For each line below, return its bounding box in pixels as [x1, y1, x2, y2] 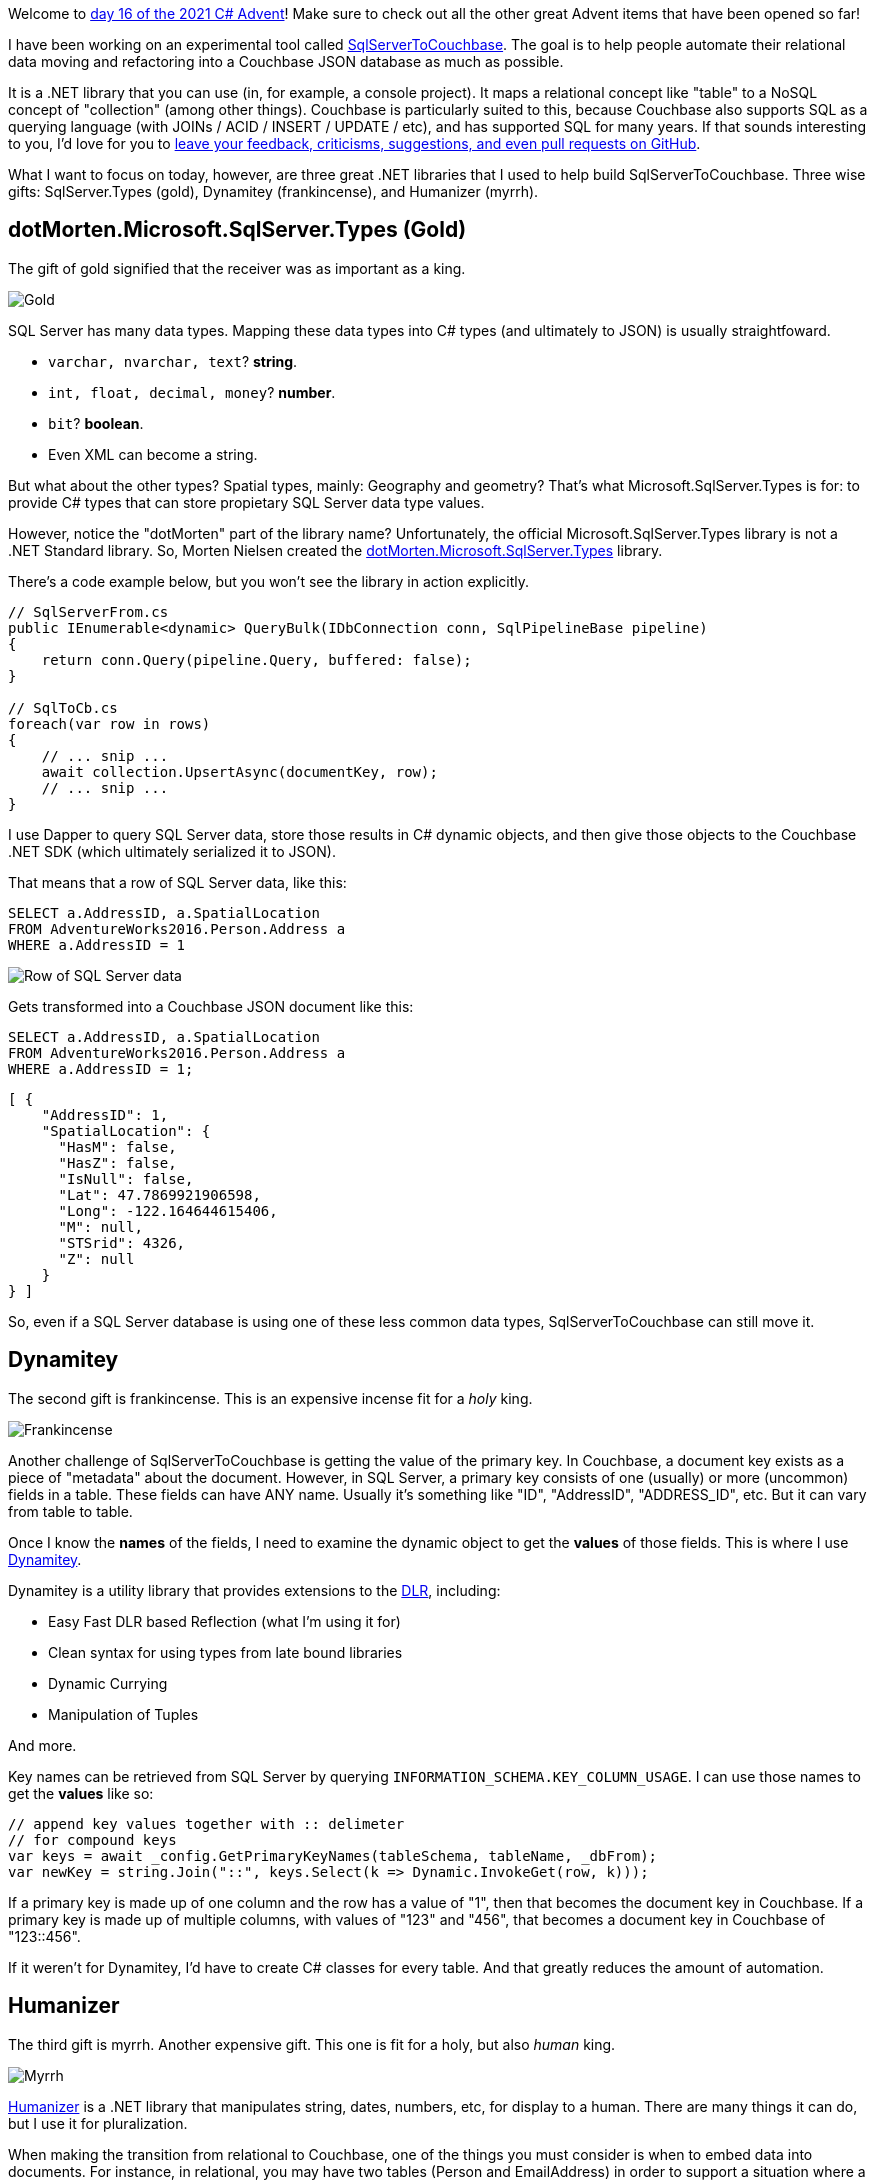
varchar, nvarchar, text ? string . [48, 352, 298, 370]
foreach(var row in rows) [8, 715, 211, 732]
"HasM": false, [58, 1138, 177, 1155]
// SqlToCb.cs [8, 699, 118, 716]
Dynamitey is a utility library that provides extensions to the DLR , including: [8, 1581, 501, 1599]
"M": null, [58, 1218, 143, 1235]
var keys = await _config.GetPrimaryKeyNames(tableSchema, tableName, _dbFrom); [8, 1847, 658, 1864]
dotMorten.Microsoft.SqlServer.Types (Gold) [8, 217, 467, 243]
